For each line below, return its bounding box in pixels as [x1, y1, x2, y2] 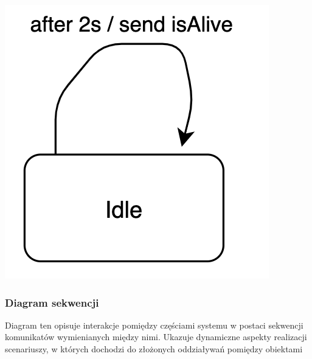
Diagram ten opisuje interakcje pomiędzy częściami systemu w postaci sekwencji [5, 318, 303, 331]
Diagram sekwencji [5, 295, 99, 310]
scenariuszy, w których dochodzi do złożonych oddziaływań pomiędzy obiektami [5, 343, 303, 355]
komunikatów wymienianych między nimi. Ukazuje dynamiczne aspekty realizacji [5, 330, 307, 343]
